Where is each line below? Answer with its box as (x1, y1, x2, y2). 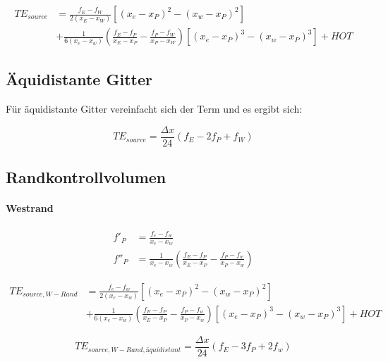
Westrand (6, 201, 54, 216)
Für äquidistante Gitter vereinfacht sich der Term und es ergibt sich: (6, 101, 303, 116)
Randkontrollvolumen (6, 166, 166, 188)
